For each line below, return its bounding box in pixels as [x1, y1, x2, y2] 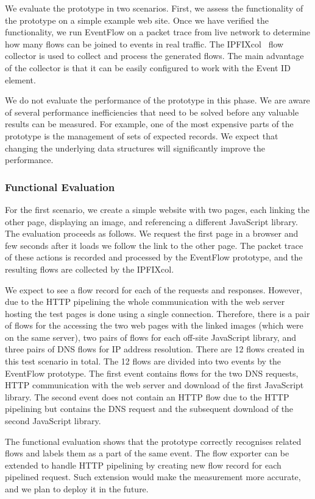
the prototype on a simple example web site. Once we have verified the [5, 13, 269, 26]
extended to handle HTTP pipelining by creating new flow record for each [5, 458, 281, 471]
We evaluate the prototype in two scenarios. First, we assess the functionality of [5, 2, 303, 14]
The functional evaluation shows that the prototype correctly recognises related [5, 434, 302, 447]
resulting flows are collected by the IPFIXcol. [5, 262, 174, 275]
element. [5, 73, 36, 86]
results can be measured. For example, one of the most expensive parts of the [5, 117, 294, 130]
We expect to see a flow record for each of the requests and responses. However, [5, 283, 302, 296]
